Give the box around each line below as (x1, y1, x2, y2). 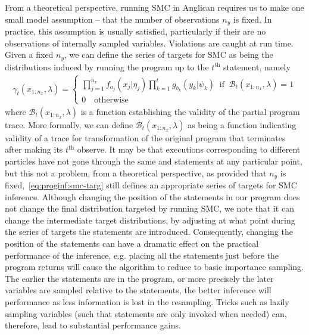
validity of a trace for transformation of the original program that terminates (5, 131, 286, 144)
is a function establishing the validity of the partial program (80, 105, 300, 117)
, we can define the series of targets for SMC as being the (64, 48, 273, 61)
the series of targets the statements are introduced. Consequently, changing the (5, 225, 293, 238)
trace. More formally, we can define (5, 118, 133, 131)
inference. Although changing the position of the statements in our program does (5, 190, 300, 203)
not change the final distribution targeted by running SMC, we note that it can (5, 202, 294, 215)
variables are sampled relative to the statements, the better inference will (5, 284, 271, 296)
